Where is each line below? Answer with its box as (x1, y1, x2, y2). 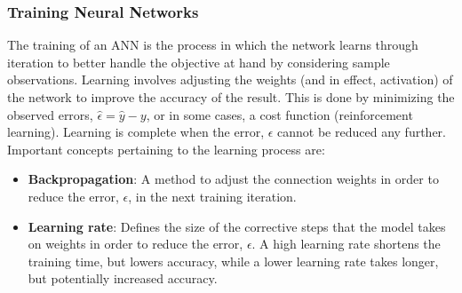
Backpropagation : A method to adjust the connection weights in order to (28, 170, 439, 188)
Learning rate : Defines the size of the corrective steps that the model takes (28, 217, 446, 235)
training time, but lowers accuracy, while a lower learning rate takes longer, (28, 251, 439, 270)
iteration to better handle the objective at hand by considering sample (7, 52, 390, 71)
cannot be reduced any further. (277, 123, 446, 141)
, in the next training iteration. (128, 186, 297, 205)
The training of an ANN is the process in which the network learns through (7, 36, 418, 54)
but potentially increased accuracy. (28, 269, 218, 288)
